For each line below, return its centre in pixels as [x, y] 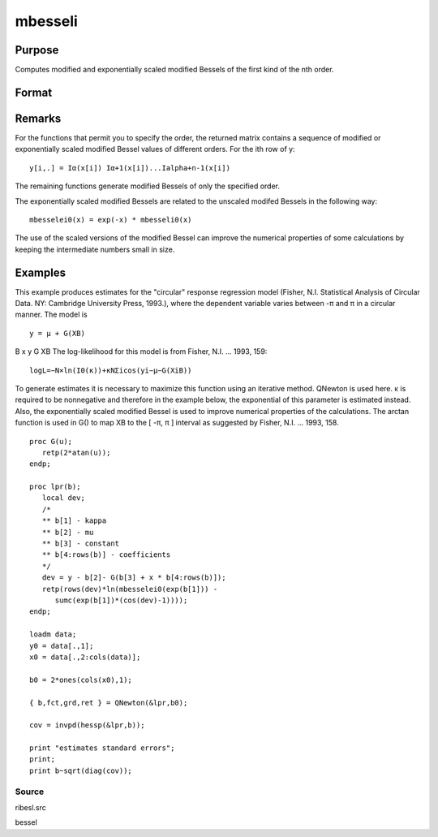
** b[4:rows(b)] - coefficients [106, 555]
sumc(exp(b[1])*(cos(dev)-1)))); [121, 600]
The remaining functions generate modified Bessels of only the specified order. [147, 186]
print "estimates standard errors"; [102, 748]
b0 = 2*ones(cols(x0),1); [81, 680]
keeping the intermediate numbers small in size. [95, 249]
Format [34, 92]
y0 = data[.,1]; [62, 646]
